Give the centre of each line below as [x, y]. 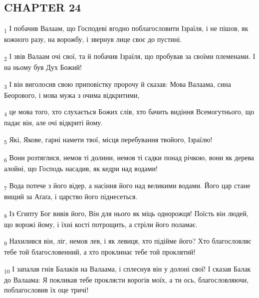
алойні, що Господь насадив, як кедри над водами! [81, 168]
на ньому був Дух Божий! [43, 67]
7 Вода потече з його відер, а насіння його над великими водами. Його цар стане [127, 186]
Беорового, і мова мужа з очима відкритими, [72, 95]
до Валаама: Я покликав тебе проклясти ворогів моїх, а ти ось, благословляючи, [127, 280]
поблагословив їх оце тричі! [46, 289]
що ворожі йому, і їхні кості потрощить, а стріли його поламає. [101, 224]
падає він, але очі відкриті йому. [54, 123]
